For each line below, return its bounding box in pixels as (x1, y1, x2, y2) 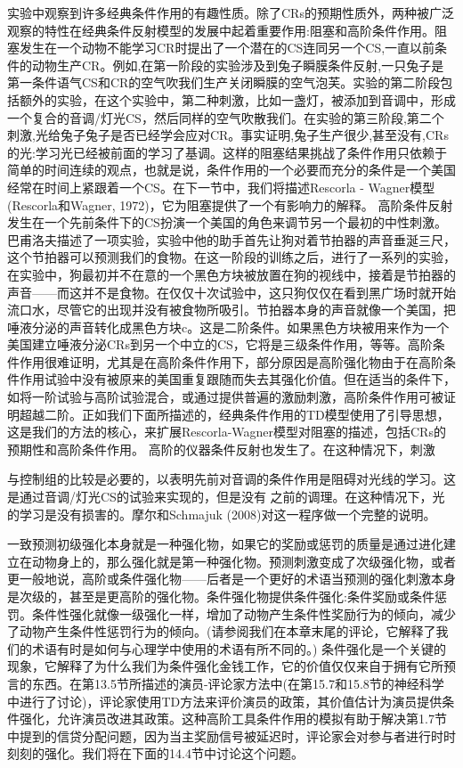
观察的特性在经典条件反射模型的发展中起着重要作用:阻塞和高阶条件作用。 (7, 20, 435, 39)
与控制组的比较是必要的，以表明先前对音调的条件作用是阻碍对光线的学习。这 (7, 470, 456, 488)
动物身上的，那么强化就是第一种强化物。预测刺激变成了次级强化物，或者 (31, 551, 456, 570)
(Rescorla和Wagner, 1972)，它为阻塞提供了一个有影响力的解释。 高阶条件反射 (7, 195, 453, 214)
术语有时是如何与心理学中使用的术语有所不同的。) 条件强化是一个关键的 (31, 639, 447, 658)
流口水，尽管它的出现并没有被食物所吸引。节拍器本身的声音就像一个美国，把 (7, 300, 456, 319)
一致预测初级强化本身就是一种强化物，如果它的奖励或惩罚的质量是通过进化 (7, 535, 443, 553)
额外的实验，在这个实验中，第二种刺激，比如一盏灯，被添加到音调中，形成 (19, 90, 456, 109)
